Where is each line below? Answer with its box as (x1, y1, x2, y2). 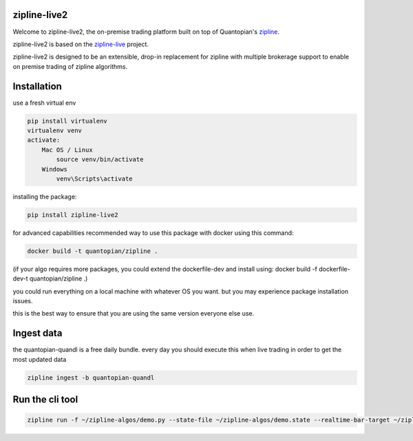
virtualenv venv (27, 126, 83, 134)
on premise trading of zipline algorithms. (12, 62, 127, 70)
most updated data (12, 355, 67, 363)
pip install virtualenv (27, 117, 108, 125)
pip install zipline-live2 (27, 211, 118, 218)
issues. (12, 297, 34, 305)
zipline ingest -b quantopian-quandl (27, 373, 155, 382)
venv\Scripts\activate (56, 174, 134, 183)
